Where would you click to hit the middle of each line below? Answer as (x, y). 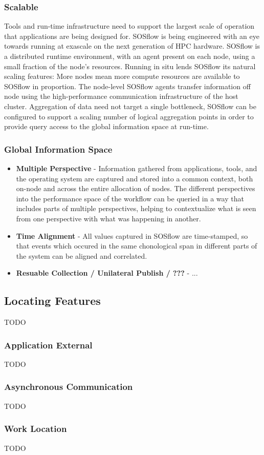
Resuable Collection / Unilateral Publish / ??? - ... (107, 273)
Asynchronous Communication (69, 387)
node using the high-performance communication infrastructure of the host (121, 96)
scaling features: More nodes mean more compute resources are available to (122, 76)
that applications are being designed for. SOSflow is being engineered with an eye (132, 36)
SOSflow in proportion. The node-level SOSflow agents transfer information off (127, 86)
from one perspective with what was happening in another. (108, 218)
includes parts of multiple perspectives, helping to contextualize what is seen (136, 208)
